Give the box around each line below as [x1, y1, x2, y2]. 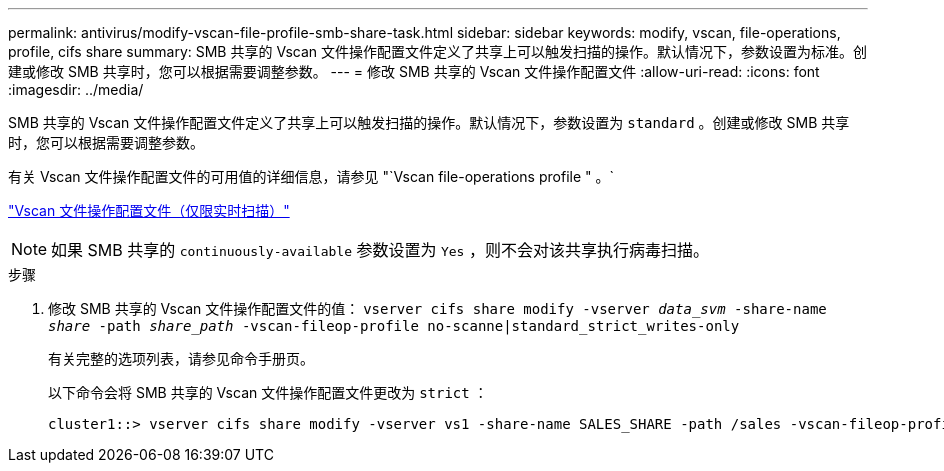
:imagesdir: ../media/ [8, 81, 144, 98]
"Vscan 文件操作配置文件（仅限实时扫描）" [8, 202, 290, 219]
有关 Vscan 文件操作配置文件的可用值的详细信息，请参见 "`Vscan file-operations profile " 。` [8, 168, 614, 185]
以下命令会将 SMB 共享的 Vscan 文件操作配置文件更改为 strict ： [48, 384, 488, 401]
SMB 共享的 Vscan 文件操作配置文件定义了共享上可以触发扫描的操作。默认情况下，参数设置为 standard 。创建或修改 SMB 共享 [8, 114, 850, 131]
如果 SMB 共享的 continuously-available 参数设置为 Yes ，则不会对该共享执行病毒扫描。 [51, 240, 709, 260]
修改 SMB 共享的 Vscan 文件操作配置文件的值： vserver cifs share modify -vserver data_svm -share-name [48, 300, 827, 317]
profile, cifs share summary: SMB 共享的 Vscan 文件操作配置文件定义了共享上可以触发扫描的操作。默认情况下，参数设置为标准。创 [8, 43, 868, 60]
